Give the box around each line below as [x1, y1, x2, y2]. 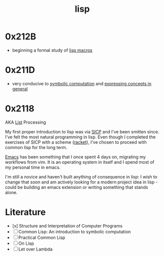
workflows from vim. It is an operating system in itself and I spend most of [5, 159, 155, 165]
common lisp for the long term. [5, 144, 68, 150]
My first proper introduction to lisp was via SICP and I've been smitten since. [5, 128, 160, 134]
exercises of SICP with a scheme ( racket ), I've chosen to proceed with [5, 139, 147, 145]
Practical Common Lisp [18, 234, 66, 240]
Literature [5, 207, 46, 218]
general [12, 86, 28, 92]
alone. [5, 189, 18, 195]
